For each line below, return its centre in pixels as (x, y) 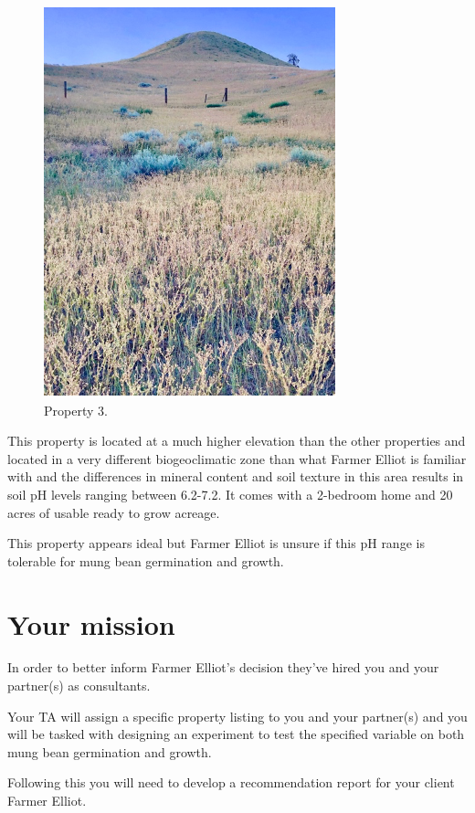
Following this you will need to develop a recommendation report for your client (231, 782)
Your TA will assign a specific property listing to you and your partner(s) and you (237, 716)
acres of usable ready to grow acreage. (114, 512)
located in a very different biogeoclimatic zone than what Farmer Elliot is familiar (237, 458)
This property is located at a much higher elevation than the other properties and (237, 441)
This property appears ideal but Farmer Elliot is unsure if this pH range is (216, 543)
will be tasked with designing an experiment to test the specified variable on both (236, 734)
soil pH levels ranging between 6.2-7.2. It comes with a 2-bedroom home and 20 (230, 494)
